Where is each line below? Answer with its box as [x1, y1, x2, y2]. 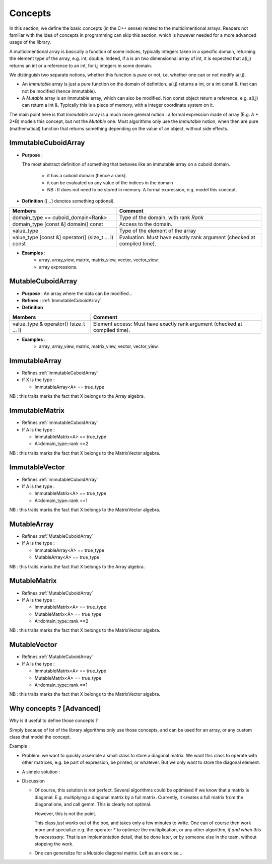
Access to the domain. [119, 221, 173, 228]
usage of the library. [9, 39, 51, 45]
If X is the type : [22, 377, 55, 383]
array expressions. [39, 264, 78, 270]
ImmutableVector [9, 463, 65, 472]
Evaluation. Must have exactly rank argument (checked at [119, 234, 255, 241]
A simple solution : [22, 768, 60, 775]
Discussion [22, 778, 45, 784]
